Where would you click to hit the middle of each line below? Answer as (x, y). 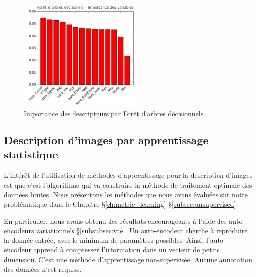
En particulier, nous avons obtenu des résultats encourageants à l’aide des (115, 220)
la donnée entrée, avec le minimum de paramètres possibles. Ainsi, (104, 240)
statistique (31, 154)
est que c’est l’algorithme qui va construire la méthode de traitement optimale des (128, 184)
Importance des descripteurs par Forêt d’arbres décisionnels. (115, 113)
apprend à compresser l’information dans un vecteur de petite (127, 250)
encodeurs (19, 230)
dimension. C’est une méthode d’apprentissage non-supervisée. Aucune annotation (128, 259)
